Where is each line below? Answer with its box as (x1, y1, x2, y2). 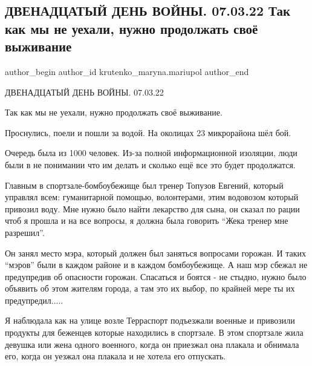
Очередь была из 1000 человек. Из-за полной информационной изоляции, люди (5, 146, 297, 159)
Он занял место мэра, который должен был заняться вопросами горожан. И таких (5, 246, 306, 259)
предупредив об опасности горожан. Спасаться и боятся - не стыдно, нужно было (5, 270, 307, 283)
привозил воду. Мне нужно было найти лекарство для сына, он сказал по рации (5, 202, 300, 215)
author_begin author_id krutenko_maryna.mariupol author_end (5, 65, 249, 77)
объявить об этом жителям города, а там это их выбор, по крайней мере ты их (5, 282, 295, 295)
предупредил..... (5, 293, 63, 306)
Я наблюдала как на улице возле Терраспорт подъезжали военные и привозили (5, 314, 295, 327)
